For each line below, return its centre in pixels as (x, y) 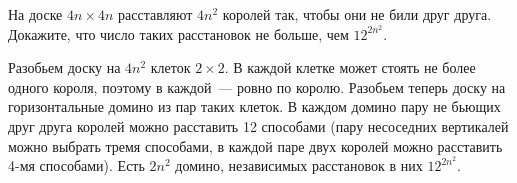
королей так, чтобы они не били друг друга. (357, 14)
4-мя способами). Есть (76, 165)
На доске (35, 14)
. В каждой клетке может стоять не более (350, 67)
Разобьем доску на (64, 67)
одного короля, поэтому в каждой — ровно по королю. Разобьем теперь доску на (257, 86)
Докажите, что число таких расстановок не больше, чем (178, 33)
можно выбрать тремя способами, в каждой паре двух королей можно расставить (255, 145)
